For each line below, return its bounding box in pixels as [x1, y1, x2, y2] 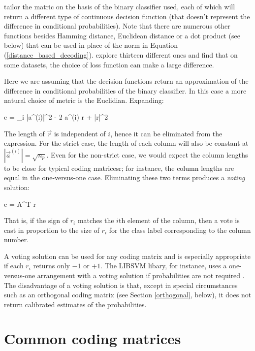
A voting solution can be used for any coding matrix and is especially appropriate [4, 251, 251, 261]
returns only [33, 260, 70, 271]
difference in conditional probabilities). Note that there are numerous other [4, 21, 230, 31]
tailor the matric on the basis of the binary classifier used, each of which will [4, 1, 235, 11]
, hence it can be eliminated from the [110, 128, 223, 138]
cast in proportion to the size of [4, 224, 99, 235]
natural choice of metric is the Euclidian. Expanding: [4, 95, 164, 105]
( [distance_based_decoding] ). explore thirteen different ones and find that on [4, 49, 238, 60]
